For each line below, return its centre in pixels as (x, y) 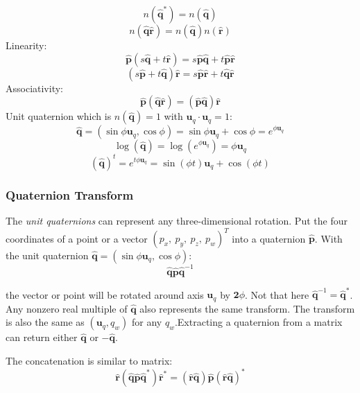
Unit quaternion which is (59, 116)
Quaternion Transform (70, 194)
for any (147, 322)
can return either (42, 337)
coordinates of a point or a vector (77, 238)
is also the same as (45, 322)
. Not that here (277, 294)
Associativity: (34, 88)
